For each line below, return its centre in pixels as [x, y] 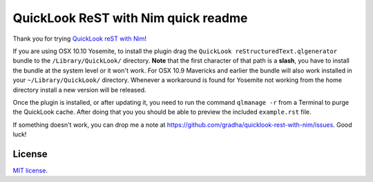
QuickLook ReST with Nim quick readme [130, 18]
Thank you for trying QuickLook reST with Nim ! [80, 39]
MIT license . [30, 170]
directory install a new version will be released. [79, 90]
